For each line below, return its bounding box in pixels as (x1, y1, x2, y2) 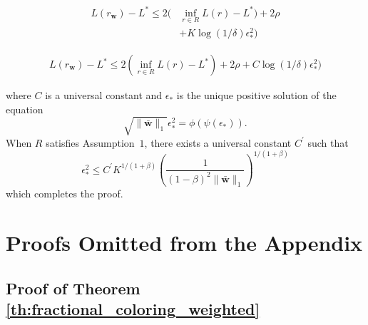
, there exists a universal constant (144, 135, 292, 150)
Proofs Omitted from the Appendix (6, 228, 363, 257)
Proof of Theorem (6, 277, 140, 299)
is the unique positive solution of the (176, 88, 337, 103)
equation (6, 101, 44, 116)
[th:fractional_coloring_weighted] (6, 298, 260, 320)
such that (307, 135, 349, 150)
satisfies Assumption (46, 135, 135, 150)
